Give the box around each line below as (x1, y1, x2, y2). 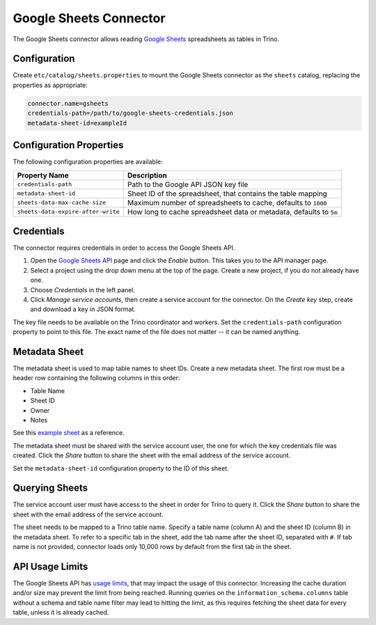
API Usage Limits (13, 560, 88, 572)
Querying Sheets (13, 482, 88, 494)
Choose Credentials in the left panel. (30, 285, 136, 294)
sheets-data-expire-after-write (17, 208, 120, 215)
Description (127, 171, 167, 180)
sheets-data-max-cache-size (17, 199, 107, 206)
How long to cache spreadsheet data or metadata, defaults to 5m (127, 207, 338, 216)
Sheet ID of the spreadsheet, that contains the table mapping (127, 189, 327, 198)
